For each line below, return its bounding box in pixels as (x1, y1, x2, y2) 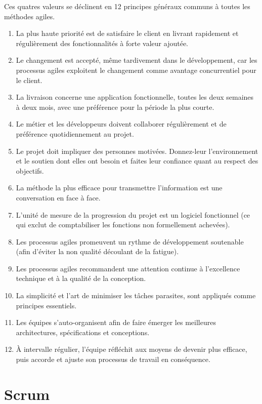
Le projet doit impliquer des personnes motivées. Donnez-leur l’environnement (16, 145, 258, 156)
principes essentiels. (16, 300, 77, 310)
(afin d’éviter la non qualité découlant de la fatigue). (16, 246, 179, 257)
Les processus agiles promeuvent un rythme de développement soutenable (16, 236, 244, 247)
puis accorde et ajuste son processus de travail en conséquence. (16, 354, 210, 365)
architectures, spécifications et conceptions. (16, 327, 150, 337)
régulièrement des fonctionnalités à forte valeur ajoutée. (16, 37, 188, 48)
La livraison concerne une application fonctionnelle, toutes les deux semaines (16, 92, 254, 102)
